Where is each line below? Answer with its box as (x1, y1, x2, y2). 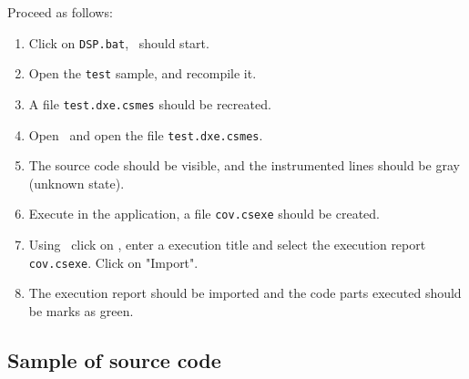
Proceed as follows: (7, 3, 113, 21)
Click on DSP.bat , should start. (28, 33, 209, 52)
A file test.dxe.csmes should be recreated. (28, 94, 271, 113)
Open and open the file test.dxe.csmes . (28, 125, 263, 144)
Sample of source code (7, 345, 221, 374)
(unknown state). (28, 173, 125, 192)
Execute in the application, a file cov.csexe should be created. (28, 204, 381, 223)
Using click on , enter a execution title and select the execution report (28, 235, 426, 254)
